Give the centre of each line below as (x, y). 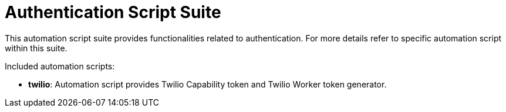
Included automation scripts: (60, 66)
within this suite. (36, 48)
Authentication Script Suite (113, 12)
